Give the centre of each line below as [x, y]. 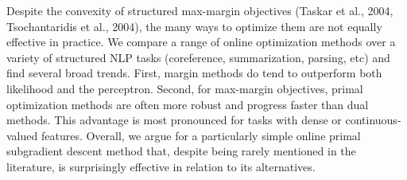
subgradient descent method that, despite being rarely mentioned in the [181, 151]
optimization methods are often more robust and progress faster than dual [188, 104]
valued [22, 135]
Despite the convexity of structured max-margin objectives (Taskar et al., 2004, [200, 10]
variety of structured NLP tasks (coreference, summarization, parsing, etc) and [198, 57]
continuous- [373, 120]
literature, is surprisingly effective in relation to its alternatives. [161, 166]
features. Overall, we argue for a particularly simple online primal [201, 135]
